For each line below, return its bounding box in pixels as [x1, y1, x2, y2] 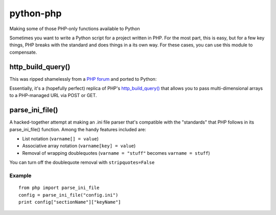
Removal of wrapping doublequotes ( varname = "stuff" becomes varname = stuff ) [22, 150, 211, 156]
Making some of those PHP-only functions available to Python [9, 26, 140, 32]
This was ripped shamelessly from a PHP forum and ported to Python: [9, 76, 157, 82]
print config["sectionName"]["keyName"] [18, 199, 121, 205]
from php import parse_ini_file [18, 185, 100, 191]
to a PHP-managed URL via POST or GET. [9, 92, 97, 99]
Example [9, 172, 32, 179]
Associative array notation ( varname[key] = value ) [22, 143, 136, 149]
